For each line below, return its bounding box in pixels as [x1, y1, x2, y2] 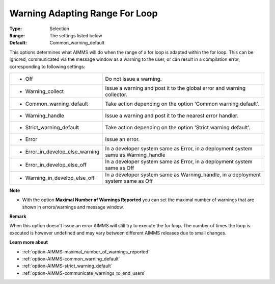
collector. [105, 91, 127, 98]
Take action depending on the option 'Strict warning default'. [105, 124, 251, 131]
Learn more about [9, 239, 48, 245]
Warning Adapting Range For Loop [9, 8, 158, 19]
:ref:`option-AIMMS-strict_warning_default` [22, 263, 113, 269]
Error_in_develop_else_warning [25, 148, 100, 155]
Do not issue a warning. [105, 75, 162, 82]
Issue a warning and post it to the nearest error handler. [105, 112, 239, 119]
